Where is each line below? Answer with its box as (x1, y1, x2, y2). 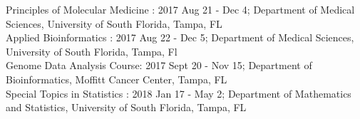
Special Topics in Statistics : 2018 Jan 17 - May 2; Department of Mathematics (6, 86, 351, 100)
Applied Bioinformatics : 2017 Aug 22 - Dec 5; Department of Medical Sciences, (6, 30, 354, 45)
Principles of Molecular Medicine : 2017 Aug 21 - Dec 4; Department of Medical (6, 2, 355, 16)
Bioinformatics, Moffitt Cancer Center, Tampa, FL (6, 71, 227, 86)
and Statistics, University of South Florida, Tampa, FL (6, 100, 247, 115)
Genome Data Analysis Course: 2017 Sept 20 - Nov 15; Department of (6, 58, 312, 73)
